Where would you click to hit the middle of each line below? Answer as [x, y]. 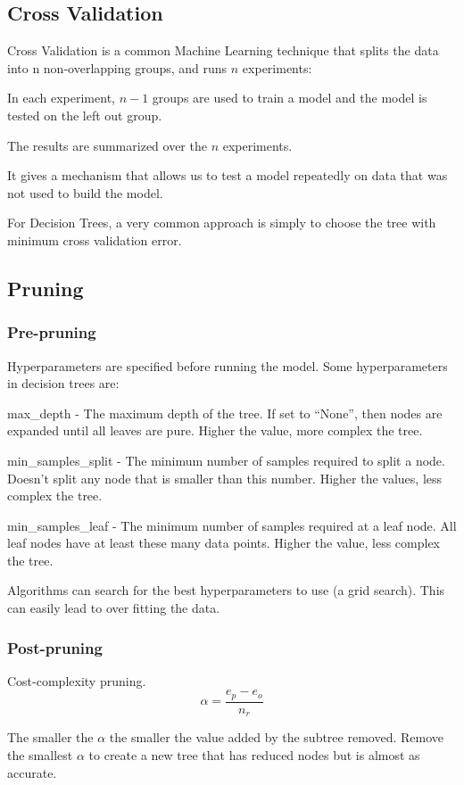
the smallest [40, 755]
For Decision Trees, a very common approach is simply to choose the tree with [222, 223]
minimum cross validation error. [95, 240]
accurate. [32, 772]
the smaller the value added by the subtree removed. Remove [276, 737]
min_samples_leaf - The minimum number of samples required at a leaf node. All [232, 525]
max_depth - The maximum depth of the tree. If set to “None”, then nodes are [225, 413]
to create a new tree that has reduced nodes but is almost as [254, 755]
